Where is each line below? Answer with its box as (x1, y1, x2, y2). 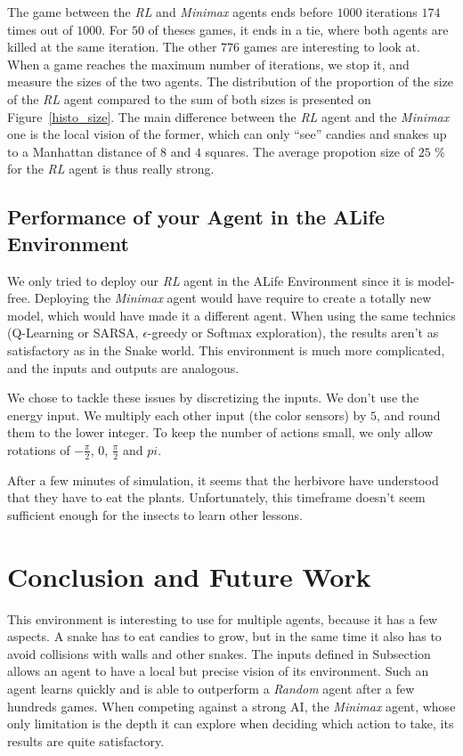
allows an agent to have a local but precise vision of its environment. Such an (7, 662, 429, 680)
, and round (376, 405, 441, 424)
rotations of (7, 440, 70, 459)
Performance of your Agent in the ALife (7, 203, 385, 231)
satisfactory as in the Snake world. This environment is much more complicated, (7, 340, 445, 359)
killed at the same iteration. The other (7, 37, 217, 56)
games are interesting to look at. (243, 37, 420, 56)
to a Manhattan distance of (7, 142, 157, 160)
